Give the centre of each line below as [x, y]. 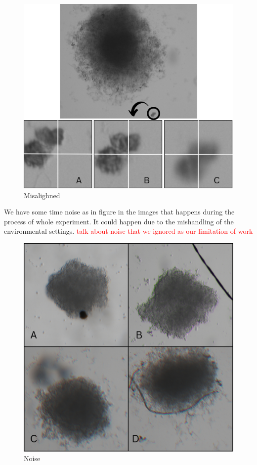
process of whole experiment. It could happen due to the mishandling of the [119, 221]
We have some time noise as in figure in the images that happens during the [119, 212]
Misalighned [42, 195]
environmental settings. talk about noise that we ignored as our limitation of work [128, 231]
